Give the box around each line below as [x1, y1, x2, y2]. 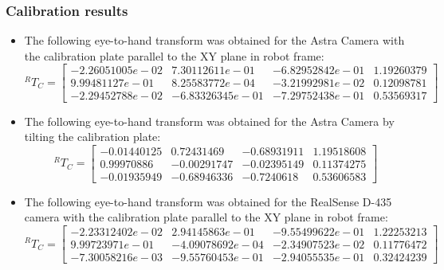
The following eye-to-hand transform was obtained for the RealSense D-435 [24, 193, 392, 209]
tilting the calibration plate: [24, 128, 161, 145]
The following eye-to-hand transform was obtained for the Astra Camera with [24, 32, 405, 49]
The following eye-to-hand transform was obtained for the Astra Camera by [24, 112, 395, 129]
